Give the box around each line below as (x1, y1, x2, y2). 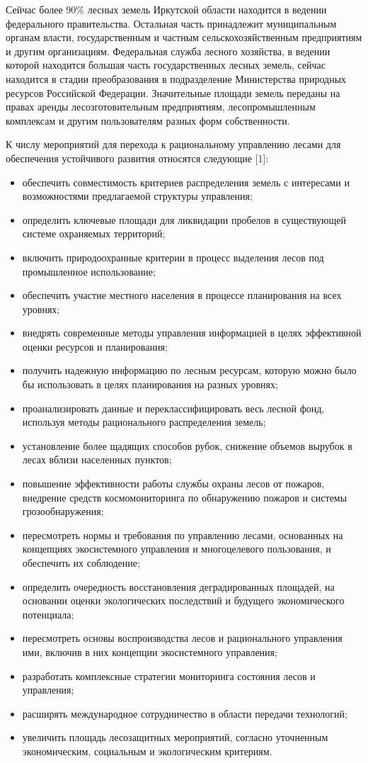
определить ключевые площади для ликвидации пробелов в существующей (22, 212, 346, 227)
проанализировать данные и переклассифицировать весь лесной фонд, (22, 400, 325, 415)
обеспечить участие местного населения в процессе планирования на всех (22, 288, 342, 303)
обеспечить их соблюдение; (22, 555, 140, 570)
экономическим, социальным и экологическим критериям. (22, 743, 272, 758)
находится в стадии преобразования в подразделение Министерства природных (6, 71, 347, 86)
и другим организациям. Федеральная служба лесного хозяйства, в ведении (6, 43, 330, 58)
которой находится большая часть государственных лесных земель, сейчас (6, 57, 326, 72)
